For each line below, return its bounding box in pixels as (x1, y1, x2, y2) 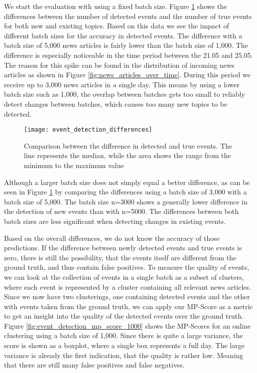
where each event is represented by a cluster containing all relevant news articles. (4, 281, 251, 292)
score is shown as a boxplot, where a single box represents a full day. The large (4, 340, 245, 351)
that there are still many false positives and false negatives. (4, 360, 185, 370)
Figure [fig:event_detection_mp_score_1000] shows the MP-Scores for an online (4, 320, 251, 331)
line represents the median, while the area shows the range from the (24, 150, 231, 161)
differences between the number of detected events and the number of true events (4, 10, 252, 21)
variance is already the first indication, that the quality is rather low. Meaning (4, 350, 243, 360)
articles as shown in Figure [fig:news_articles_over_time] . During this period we (4, 69, 251, 80)
